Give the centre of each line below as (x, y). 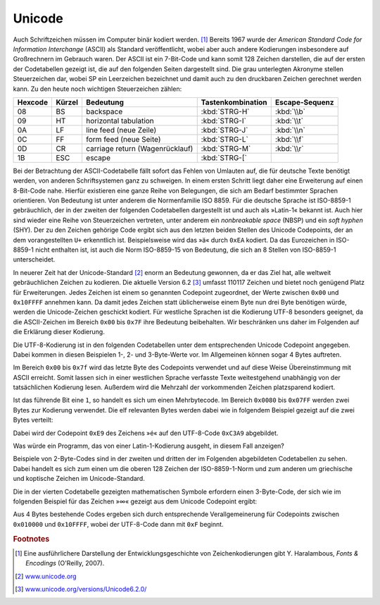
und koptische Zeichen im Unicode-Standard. (79, 479)
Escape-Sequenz (304, 102)
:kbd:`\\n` (290, 130)
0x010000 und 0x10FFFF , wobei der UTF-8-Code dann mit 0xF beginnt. (119, 524)
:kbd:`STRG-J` (224, 130)
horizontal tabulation (120, 121)
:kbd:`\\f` (289, 139)
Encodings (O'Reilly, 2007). (65, 563)
